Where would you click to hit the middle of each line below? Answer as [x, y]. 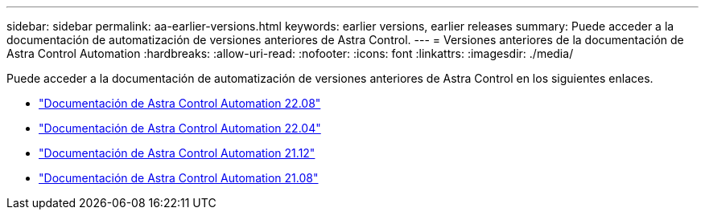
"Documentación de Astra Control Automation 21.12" [177, 153]
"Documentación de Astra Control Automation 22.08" [180, 103]
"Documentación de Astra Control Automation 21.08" [179, 178]
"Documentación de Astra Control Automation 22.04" [180, 128]
